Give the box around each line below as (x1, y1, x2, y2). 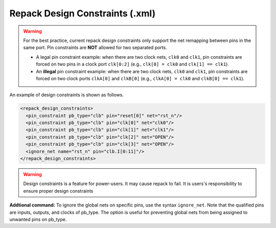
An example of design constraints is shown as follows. (9, 92, 124, 98)
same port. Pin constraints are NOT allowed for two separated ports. (23, 44, 167, 51)
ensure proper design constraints (23, 188, 94, 194)
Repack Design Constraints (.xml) (9, 8, 156, 19)
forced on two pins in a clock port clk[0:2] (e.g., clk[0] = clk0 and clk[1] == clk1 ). (36, 61, 229, 67)
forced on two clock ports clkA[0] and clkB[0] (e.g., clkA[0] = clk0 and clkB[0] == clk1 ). (36, 75, 245, 81)
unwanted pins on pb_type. (9, 216, 67, 222)
